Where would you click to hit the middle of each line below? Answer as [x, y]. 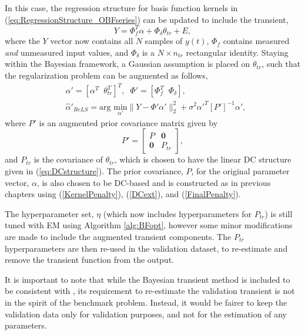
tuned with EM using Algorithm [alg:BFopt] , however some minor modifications [149, 225]
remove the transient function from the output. [89, 260]
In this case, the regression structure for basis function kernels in [121, 8]
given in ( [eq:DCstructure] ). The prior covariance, [94, 170]
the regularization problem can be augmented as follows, [106, 75]
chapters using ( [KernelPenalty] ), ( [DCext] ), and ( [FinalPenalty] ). [123, 194]
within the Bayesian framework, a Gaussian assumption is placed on [128, 64]
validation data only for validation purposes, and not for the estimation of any [146, 314]
